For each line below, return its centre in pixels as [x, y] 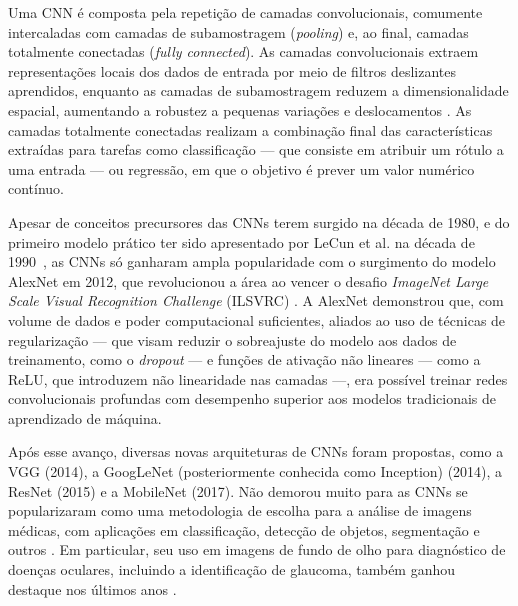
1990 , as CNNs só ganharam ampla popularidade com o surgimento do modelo [252, 261]
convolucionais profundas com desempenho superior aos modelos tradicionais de [252, 398]
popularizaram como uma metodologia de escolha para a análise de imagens [240, 510]
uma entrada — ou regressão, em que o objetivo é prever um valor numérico [241, 168]
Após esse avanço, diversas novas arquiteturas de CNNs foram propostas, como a [256, 451]
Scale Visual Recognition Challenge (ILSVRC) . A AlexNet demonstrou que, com [256, 300]
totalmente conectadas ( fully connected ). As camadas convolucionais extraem [243, 51]
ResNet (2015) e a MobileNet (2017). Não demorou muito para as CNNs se [238, 490]
